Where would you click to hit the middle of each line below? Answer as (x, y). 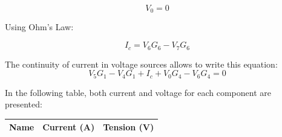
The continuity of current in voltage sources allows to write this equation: (141, 64)
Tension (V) (129, 127)
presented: (24, 104)
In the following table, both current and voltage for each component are (138, 92)
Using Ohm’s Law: (39, 27)
